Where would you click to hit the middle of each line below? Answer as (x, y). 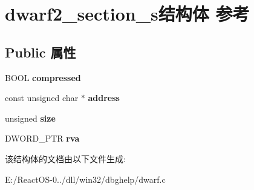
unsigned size (30, 118)
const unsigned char (42, 98)
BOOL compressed (43, 77)
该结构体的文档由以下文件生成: (65, 158)
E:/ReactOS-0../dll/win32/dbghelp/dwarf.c (85, 179)
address (104, 98)
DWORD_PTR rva (42, 138)
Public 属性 (41, 52)
